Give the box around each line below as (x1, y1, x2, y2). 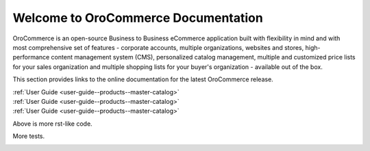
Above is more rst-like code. (12, 120, 92, 128)
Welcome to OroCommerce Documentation (12, 10, 263, 25)
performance (12, 53, 50, 61)
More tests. (12, 132, 45, 140)
